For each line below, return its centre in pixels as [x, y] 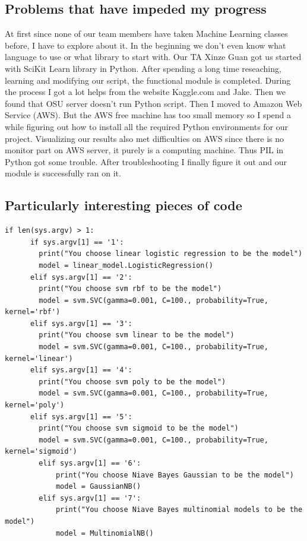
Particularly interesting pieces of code [124, 205]
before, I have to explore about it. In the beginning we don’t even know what [145, 45]
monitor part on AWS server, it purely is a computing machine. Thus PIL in [144, 150]
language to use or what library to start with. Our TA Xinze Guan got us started [153, 57]
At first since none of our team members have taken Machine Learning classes [146, 34]
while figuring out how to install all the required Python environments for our [147, 126]
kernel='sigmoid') [41, 452]
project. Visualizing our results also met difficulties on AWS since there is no [145, 138]
